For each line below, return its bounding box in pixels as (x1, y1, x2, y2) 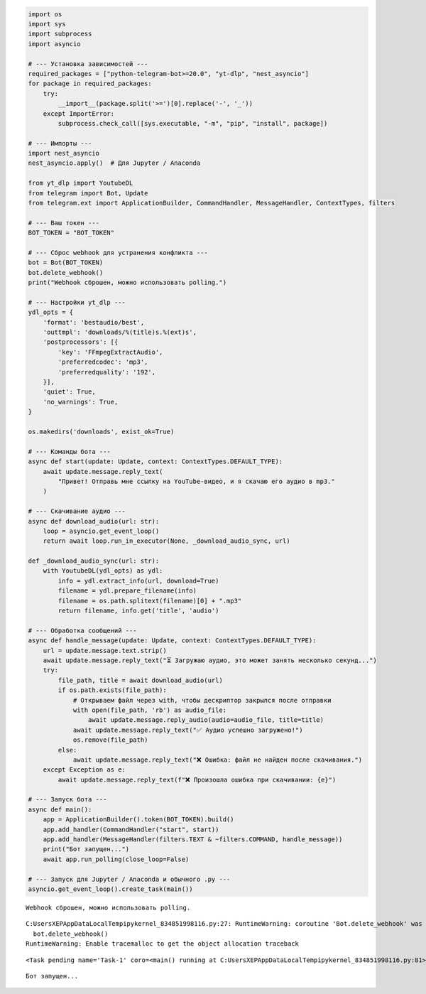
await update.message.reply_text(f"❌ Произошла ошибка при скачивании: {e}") (58, 775, 337, 784)
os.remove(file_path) (72, 736, 148, 744)
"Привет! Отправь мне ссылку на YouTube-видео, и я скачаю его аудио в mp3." (58, 477, 335, 485)
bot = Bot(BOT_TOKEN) (28, 259, 104, 266)
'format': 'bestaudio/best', (43, 318, 145, 326)
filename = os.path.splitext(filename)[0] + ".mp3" (58, 597, 242, 605)
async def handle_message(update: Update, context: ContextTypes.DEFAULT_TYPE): (28, 637, 317, 644)
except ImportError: (43, 109, 115, 117)
